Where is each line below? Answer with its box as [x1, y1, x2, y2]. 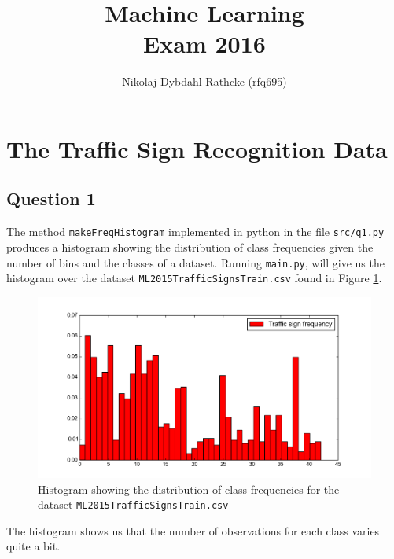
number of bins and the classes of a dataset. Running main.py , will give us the [6, 254, 385, 270]
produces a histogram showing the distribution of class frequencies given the [6, 238, 374, 255]
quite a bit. [6, 538, 61, 554]
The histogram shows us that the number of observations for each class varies [6, 522, 380, 539]
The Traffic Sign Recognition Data [6, 132, 388, 164]
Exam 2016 [143, 28, 266, 60]
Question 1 [6, 186, 96, 211]
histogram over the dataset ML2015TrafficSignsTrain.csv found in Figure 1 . [6, 270, 382, 286]
